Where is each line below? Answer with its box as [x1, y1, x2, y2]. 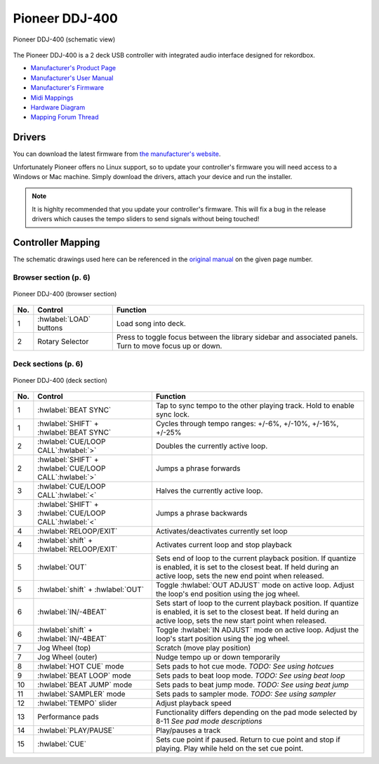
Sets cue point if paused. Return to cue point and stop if [155, 735, 340, 744]
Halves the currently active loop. [155, 486, 263, 496]
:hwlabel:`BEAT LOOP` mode [37, 671, 131, 680]
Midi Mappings [30, 93, 74, 102]
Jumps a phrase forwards [155, 463, 241, 473]
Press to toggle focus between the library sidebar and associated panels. [116, 332, 358, 342]
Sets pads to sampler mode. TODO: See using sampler [155, 689, 336, 699]
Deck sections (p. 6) [13, 359, 84, 369]
